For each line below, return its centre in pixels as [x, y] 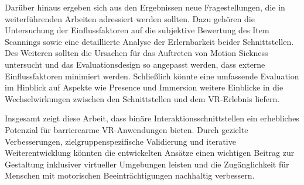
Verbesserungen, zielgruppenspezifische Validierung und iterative [120, 141]
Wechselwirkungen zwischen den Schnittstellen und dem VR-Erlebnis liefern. [142, 98]
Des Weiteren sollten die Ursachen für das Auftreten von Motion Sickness [136, 53]
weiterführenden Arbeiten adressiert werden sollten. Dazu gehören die [130, 18]
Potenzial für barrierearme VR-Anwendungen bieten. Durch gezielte [127, 129]
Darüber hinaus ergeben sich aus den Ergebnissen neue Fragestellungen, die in [145, 7]
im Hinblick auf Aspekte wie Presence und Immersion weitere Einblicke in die [144, 87]
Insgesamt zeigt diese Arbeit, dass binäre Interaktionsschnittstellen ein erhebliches [152, 118]
